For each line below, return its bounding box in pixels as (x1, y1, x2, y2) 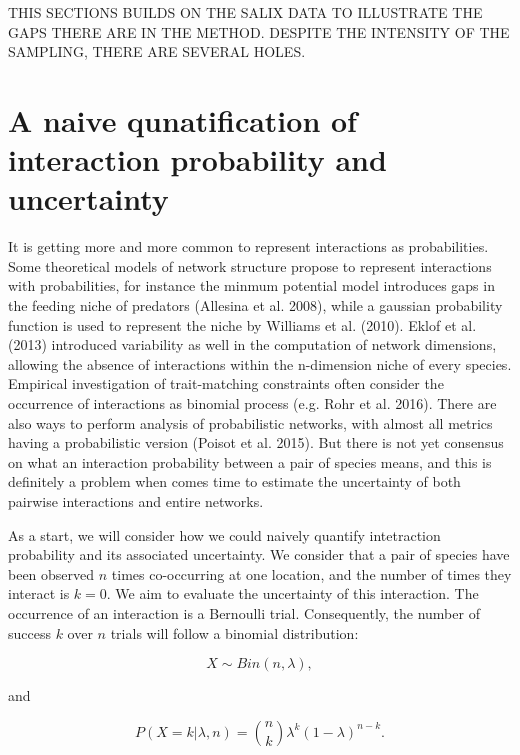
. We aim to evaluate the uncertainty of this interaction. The (106, 583, 479, 604)
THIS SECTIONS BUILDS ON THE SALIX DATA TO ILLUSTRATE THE (8, 2, 483, 22)
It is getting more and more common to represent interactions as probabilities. (8, 236, 489, 257)
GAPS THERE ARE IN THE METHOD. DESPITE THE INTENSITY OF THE (8, 21, 510, 42)
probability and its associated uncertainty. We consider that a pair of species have (8, 544, 510, 565)
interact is (8, 583, 70, 604)
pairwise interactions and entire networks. (8, 491, 264, 511)
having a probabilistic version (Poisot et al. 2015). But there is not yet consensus (8, 432, 504, 453)
